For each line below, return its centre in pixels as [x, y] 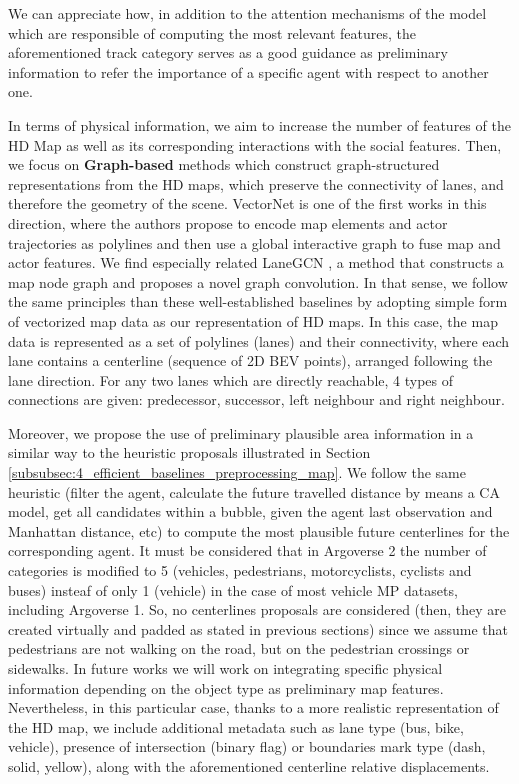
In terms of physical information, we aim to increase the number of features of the [259, 124]
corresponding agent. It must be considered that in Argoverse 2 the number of [247, 550]
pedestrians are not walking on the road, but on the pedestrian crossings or [239, 648]
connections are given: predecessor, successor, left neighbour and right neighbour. [256, 399]
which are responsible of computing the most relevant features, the [212, 32]
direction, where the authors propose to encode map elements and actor [228, 222]
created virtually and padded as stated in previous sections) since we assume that [258, 628]
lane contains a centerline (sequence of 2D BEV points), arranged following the [250, 360]
